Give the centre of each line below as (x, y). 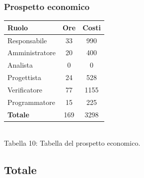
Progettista (24, 77)
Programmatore (31, 102)
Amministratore (32, 52)
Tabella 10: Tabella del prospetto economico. (72, 143)
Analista (20, 65)
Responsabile (27, 40)
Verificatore (25, 89)
